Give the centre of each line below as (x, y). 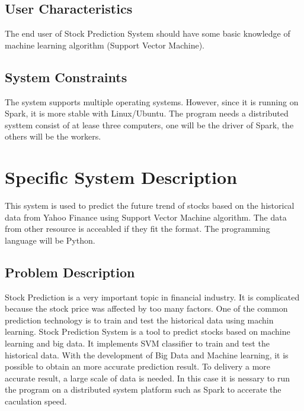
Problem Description (70, 272)
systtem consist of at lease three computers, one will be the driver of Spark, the (149, 124)
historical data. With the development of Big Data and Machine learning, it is (147, 355)
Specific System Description (121, 177)
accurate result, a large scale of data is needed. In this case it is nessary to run (148, 378)
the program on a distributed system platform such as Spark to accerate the (143, 389)
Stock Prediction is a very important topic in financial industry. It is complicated (152, 297)
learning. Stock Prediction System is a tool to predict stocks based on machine (148, 331)
